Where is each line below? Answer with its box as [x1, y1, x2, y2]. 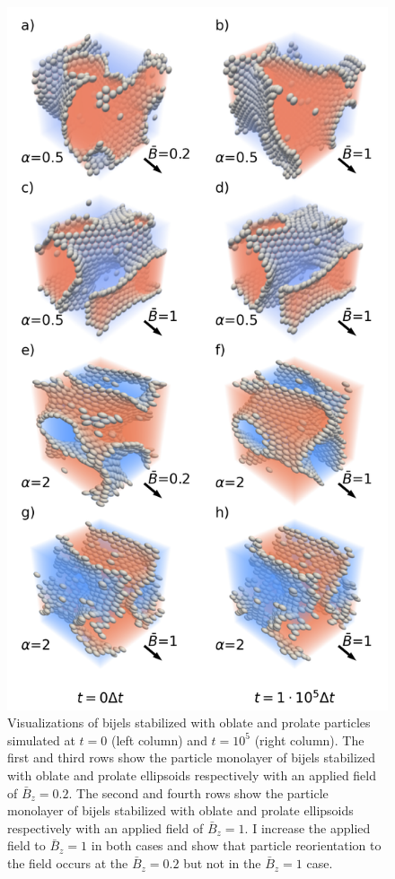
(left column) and [110, 730, 207, 749]
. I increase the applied [244, 818, 371, 837]
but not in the [183, 854, 261, 873]
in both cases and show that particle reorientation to [91, 836, 382, 855]
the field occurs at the [7, 854, 128, 873]
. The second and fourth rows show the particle [68, 783, 329, 802]
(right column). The [254, 730, 364, 749]
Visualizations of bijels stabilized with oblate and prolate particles [7, 713, 371, 732]
